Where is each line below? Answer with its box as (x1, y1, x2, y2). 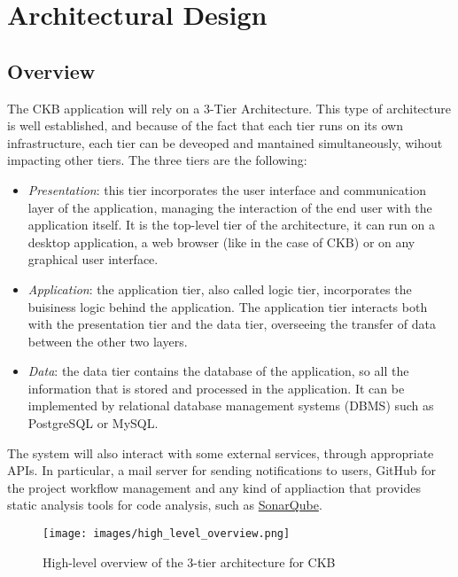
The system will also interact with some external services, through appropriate (7, 443, 434, 462)
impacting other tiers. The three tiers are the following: (7, 151, 307, 169)
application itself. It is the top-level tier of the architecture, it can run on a (27, 215, 435, 234)
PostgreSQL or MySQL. (27, 414, 159, 433)
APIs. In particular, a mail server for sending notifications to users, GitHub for (7, 461, 437, 480)
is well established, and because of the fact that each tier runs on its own (7, 116, 403, 135)
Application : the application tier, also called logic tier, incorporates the (27, 279, 412, 298)
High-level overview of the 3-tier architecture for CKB (43, 552, 336, 571)
